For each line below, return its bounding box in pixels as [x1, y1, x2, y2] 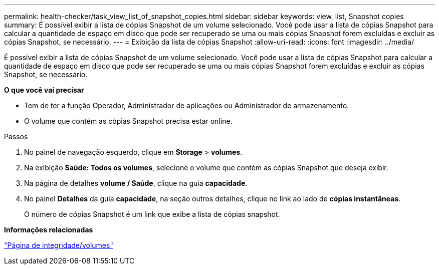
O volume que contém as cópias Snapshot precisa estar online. [24, 117, 233, 125]
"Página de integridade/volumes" [4, 241, 113, 249]
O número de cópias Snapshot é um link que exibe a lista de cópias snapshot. [24, 210, 280, 218]
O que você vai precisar [4, 86, 84, 94]
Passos [4, 132, 28, 141]
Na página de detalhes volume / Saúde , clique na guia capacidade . [24, 179, 248, 187]
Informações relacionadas [4, 225, 93, 234]
